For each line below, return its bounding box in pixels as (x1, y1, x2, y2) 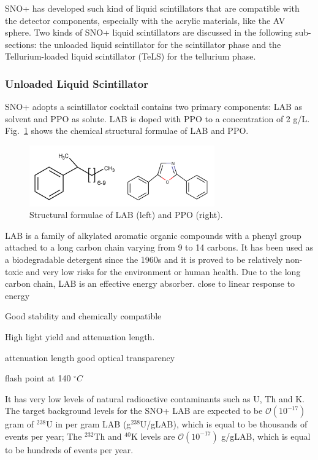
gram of (5, 418, 34, 431)
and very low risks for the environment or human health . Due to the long (26, 265, 301, 278)
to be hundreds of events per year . (5, 443, 134, 456)
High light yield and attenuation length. (5, 330, 155, 343)
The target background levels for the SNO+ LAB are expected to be (5, 404, 263, 417)
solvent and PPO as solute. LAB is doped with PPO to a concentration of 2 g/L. (5, 112, 310, 125)
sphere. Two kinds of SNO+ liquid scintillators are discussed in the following (5, 26, 293, 39)
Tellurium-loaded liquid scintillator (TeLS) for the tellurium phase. (5, 50, 256, 63)
